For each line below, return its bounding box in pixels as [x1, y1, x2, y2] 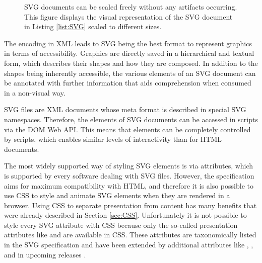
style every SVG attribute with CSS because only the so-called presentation [4, 219, 238, 230]
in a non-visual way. [4, 87, 65, 98]
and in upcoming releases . [4, 249, 86, 259]
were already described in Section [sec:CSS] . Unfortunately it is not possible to [4, 210, 247, 220]
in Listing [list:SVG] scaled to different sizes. [24, 21, 162, 32]
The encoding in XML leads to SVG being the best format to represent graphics [4, 38, 252, 48]
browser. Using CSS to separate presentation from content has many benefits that [4, 200, 257, 210]
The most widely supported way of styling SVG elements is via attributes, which [4, 160, 253, 171]
